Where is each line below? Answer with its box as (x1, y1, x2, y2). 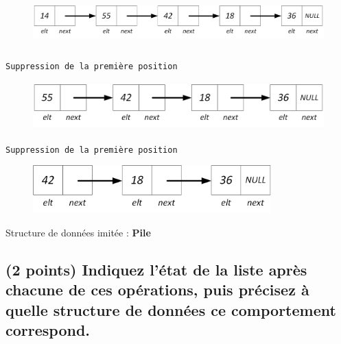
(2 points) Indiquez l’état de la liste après (5, 258, 307, 280)
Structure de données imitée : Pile (5, 225, 151, 239)
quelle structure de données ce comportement (5, 299, 336, 320)
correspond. (5, 319, 91, 340)
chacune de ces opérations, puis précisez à (5, 279, 309, 300)
